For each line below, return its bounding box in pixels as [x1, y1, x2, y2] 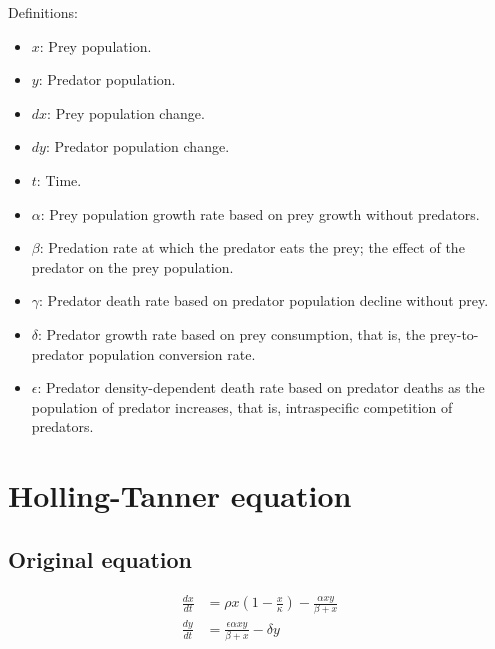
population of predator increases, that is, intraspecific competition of [31, 396, 453, 417]
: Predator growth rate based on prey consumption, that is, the [38, 323, 426, 344]
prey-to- [429, 323, 479, 344]
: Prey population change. [47, 102, 205, 123]
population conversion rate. [88, 343, 256, 364]
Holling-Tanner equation [8, 475, 352, 516]
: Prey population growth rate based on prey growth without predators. [40, 203, 480, 224]
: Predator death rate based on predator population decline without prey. [39, 290, 489, 311]
